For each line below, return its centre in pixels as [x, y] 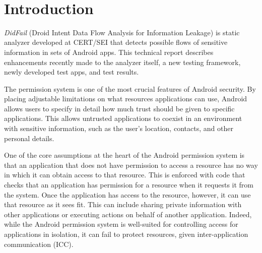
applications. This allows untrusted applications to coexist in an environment [123, 118]
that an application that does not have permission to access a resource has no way [131, 165]
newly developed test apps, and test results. [72, 72]
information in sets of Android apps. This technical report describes [109, 52]
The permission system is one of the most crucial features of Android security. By [130, 88]
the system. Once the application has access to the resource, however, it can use [127, 194]
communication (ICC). [39, 244]
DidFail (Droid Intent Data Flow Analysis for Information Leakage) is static [122, 32]
